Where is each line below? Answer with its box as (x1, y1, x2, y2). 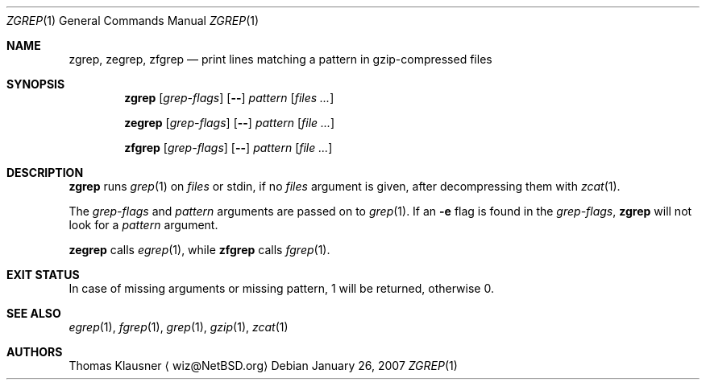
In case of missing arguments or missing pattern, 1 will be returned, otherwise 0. (69, 281, 494, 295)
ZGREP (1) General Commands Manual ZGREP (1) (6, 14, 260, 27)
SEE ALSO (6, 306, 61, 320)
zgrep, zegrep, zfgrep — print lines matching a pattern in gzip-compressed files (69, 52, 492, 66)
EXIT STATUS (6, 268, 80, 281)
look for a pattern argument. (69, 218, 218, 232)
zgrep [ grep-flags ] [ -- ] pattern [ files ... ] (124, 91, 334, 105)
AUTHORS (6, 345, 63, 359)
